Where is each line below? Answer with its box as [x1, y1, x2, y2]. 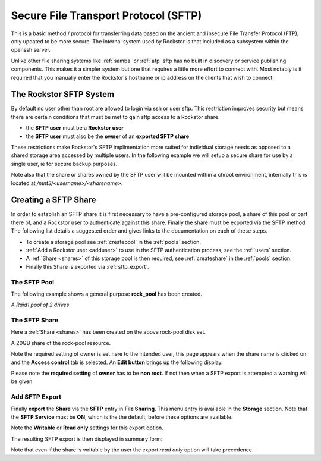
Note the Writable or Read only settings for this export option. [11, 424, 163, 431]
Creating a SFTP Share [11, 195, 96, 205]
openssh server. [11, 46, 51, 54]
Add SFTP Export [11, 393, 62, 401]
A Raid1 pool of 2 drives [11, 301, 70, 309]
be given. [11, 378, 34, 385]
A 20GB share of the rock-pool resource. [11, 339, 111, 346]
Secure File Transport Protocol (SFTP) [11, 9, 202, 22]
